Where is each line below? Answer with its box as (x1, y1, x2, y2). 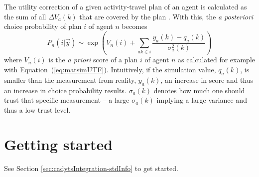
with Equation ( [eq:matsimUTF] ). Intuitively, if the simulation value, (4, 64, 216, 74)
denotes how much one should (153, 85, 245, 95)
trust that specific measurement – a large (4, 95, 129, 105)
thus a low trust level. (4, 104, 71, 115)
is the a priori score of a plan (48, 54, 138, 65)
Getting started (4, 134, 113, 154)
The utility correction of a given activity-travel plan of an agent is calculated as (4, 1, 247, 11)
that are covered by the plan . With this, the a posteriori (79, 11, 254, 21)
